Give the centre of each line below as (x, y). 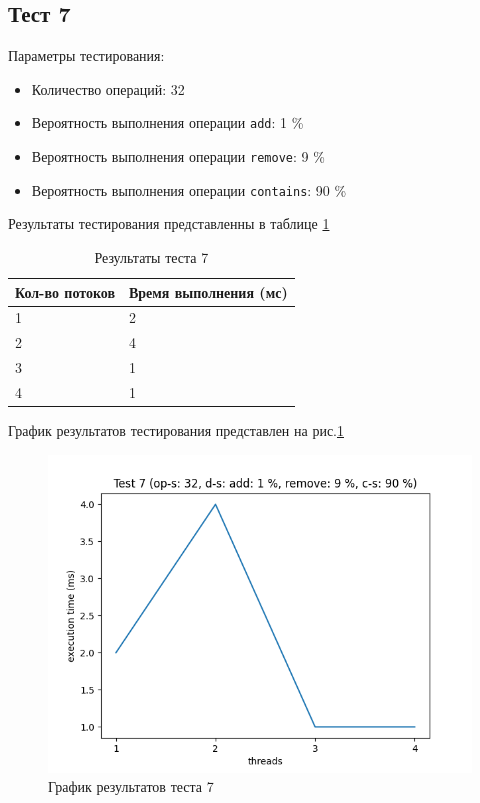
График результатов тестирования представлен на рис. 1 (176, 430)
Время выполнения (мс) (208, 291)
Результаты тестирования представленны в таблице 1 (169, 223)
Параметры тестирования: (86, 55)
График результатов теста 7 (131, 786)
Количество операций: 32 (108, 88)
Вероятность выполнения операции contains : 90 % (189, 189)
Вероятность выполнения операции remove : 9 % (178, 156)
